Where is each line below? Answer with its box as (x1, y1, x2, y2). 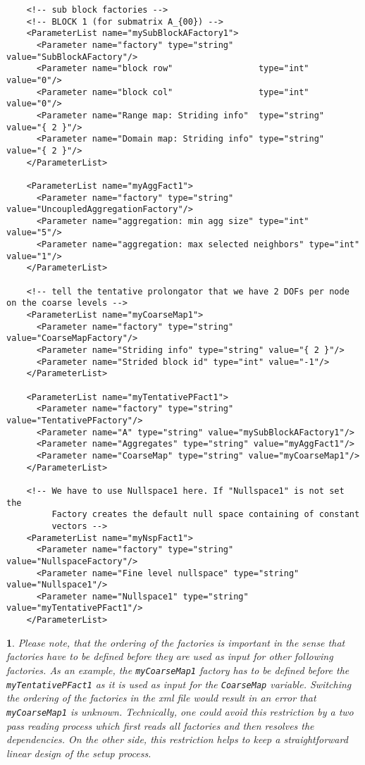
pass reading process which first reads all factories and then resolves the (6, 718, 314, 733)
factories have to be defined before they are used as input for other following (6, 649, 333, 664)
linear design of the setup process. (6, 745, 151, 760)
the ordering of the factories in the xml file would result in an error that (6, 690, 316, 705)
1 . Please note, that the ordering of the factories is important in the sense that (6, 635, 345, 649)
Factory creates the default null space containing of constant (51, 509, 360, 520)
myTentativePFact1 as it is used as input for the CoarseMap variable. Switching (6, 676, 352, 691)
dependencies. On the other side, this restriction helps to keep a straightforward (6, 732, 348, 747)
